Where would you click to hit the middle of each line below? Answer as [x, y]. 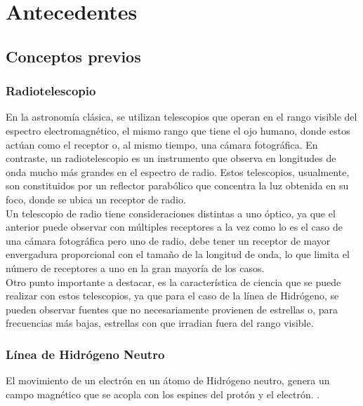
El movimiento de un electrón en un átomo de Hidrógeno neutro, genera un [168, 380]
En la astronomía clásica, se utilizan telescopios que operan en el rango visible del [181, 117]
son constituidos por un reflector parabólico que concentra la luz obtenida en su [177, 185]
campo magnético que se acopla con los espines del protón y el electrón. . [163, 394]
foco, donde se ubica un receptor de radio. [96, 199]
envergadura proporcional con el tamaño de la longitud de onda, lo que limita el [178, 254]
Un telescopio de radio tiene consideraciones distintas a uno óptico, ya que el [171, 213]
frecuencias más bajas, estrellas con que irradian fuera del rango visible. [160, 323]
